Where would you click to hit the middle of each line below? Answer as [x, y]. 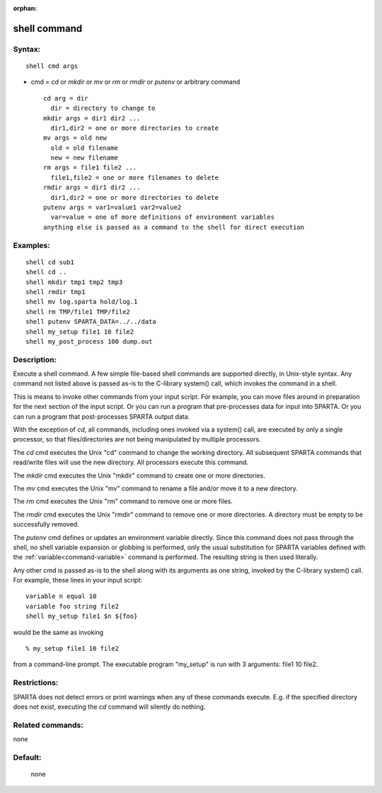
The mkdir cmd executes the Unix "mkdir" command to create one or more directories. [139, 476]
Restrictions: [36, 682]
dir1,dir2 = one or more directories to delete [135, 197]
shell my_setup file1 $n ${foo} [82, 616]
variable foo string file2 [73, 606]
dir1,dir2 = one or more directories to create [135, 128]
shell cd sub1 [50, 262]
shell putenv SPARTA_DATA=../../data [91, 322]
